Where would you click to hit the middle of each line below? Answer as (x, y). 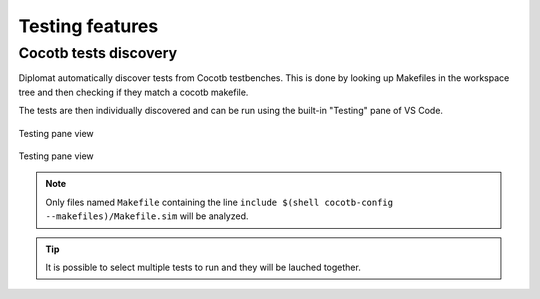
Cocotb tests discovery (98, 53)
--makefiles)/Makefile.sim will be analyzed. (147, 216)
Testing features (88, 26)
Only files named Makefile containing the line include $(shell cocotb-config (219, 202)
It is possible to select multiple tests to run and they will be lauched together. (203, 267)
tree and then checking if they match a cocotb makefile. (133, 92)
